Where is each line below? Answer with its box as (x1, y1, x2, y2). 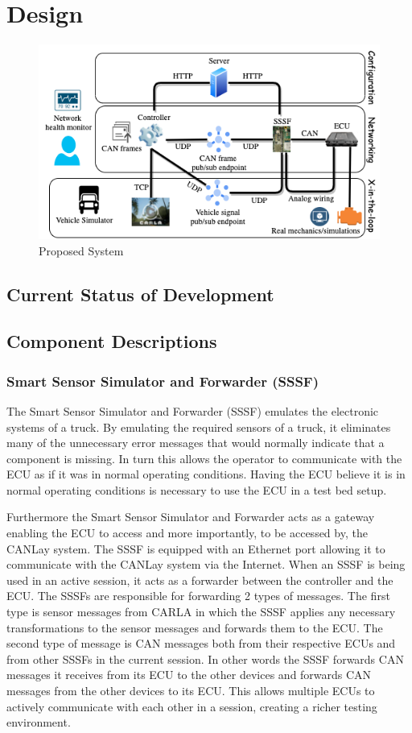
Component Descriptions (6, 329, 217, 354)
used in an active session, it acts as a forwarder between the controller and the (6, 571, 393, 588)
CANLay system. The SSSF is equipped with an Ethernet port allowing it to (6, 540, 385, 557)
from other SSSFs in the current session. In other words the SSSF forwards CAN (6, 650, 404, 667)
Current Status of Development (6, 281, 274, 306)
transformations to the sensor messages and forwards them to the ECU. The (6, 619, 383, 636)
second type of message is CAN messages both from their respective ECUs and (6, 635, 396, 652)
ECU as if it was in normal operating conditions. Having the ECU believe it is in (6, 466, 406, 482)
